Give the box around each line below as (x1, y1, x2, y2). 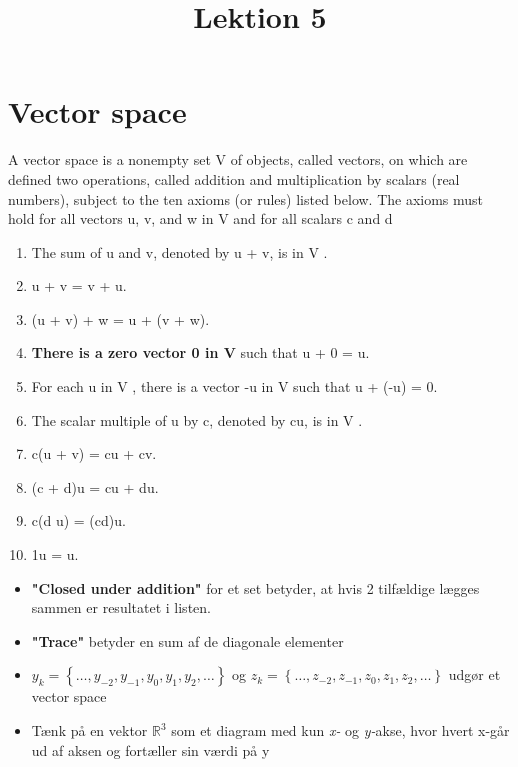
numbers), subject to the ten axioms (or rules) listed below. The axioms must (8, 188, 484, 209)
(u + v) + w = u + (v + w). (31, 308, 210, 329)
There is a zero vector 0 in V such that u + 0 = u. (31, 342, 370, 363)
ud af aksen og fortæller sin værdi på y (31, 739, 270, 760)
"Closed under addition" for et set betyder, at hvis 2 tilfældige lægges (31, 577, 480, 598)
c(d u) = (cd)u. (31, 510, 126, 531)
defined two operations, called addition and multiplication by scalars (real (8, 168, 460, 189)
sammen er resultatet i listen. (31, 597, 211, 618)
